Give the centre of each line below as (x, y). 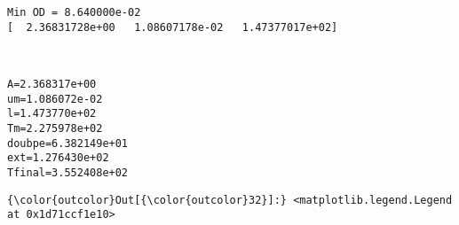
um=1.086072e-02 (55, 99)
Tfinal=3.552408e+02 (68, 172)
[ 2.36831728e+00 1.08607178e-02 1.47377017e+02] (173, 27)
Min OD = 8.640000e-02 (74, 12)
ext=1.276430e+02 (58, 158)
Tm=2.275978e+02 (55, 128)
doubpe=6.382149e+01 (68, 143)
